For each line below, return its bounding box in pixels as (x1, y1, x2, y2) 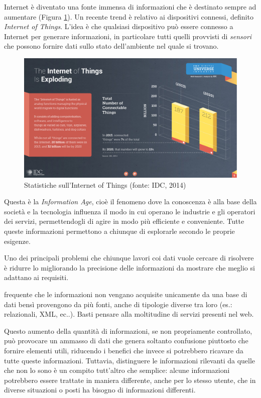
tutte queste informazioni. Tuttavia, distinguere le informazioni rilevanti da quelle (4, 355, 255, 365)
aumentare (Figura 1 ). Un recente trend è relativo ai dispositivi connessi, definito (4, 11, 253, 22)
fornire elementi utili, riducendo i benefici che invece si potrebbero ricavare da (4, 345, 243, 355)
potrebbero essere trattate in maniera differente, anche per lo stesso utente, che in (4, 374, 256, 385)
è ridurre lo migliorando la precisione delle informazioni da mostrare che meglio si (4, 262, 255, 273)
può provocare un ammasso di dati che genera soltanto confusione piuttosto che (4, 335, 248, 346)
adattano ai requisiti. (4, 272, 69, 283)
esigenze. (4, 235, 31, 246)
